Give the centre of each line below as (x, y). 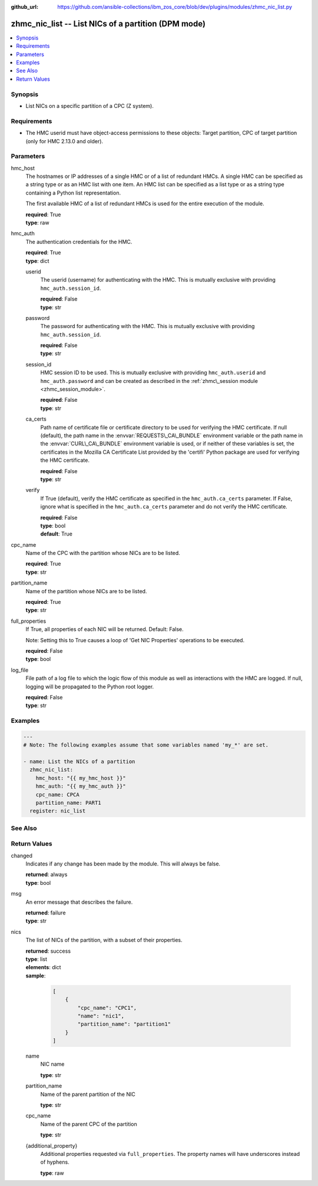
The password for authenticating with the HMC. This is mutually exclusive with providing (148, 326)
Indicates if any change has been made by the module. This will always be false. (123, 864)
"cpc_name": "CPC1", (107, 1008)
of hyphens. (55, 1162)
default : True (57, 534)
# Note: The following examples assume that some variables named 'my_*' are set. (146, 745)
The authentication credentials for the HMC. (79, 242)
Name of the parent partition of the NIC (88, 1094)
